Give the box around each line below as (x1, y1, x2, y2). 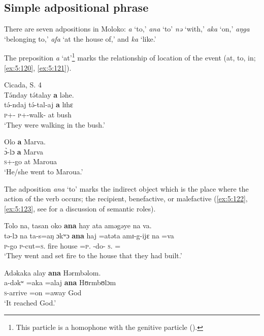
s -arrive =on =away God (4, 287, 82, 297)
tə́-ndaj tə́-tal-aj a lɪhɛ (4, 99, 73, 110)
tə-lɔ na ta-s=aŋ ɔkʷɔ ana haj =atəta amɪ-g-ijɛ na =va (4, 230, 174, 240)
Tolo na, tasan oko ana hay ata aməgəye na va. (4, 220, 152, 231)
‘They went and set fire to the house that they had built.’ (4, 250, 182, 261)
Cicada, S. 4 (4, 79, 42, 90)
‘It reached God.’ (4, 297, 56, 308)
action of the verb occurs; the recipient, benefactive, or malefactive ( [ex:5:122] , (4, 193, 248, 204)
